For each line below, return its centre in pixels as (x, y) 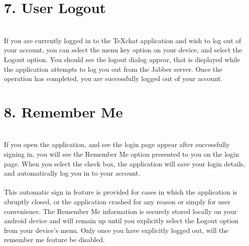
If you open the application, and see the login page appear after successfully (117, 144)
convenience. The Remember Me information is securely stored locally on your (120, 211)
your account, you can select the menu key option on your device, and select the (123, 50)
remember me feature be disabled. (54, 239)
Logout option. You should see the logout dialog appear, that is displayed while (122, 59)
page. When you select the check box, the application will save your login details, (125, 163)
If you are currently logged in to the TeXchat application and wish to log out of (123, 40)
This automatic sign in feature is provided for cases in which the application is (121, 192)
